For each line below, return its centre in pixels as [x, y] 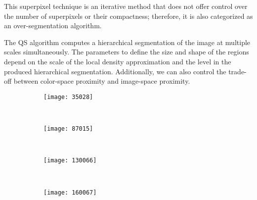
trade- [237, 71]
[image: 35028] [68, 97]
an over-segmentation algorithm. [53, 25]
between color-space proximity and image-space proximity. [102, 81]
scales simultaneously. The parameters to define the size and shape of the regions [127, 52]
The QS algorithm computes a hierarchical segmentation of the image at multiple [127, 42]
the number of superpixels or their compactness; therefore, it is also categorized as [128, 16]
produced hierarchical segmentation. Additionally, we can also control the [115, 71]
